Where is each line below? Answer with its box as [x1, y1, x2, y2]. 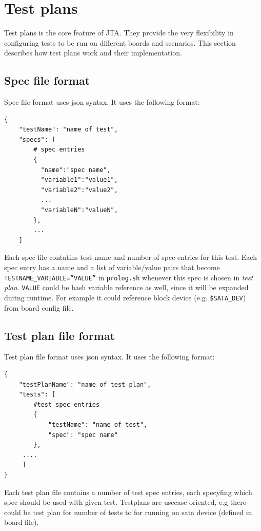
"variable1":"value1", [41, 176, 118, 184]
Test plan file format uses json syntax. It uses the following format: [4, 351, 215, 362]
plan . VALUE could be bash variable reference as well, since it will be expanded [4, 282, 249, 293]
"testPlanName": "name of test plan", [18, 381, 151, 388]
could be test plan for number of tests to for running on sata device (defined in [4, 506, 252, 517]
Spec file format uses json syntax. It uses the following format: [4, 97, 200, 107]
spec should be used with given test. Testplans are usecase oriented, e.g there [4, 497, 247, 507]
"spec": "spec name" [48, 431, 118, 439]
